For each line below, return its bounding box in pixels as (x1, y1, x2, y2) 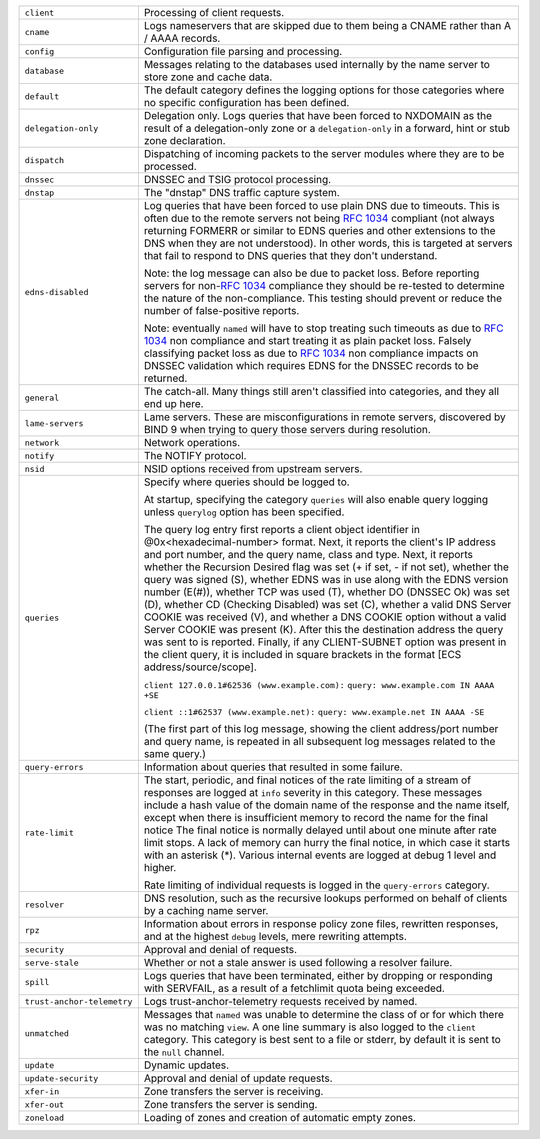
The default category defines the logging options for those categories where (143, 83, 505, 97)
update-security (24, 1073, 99, 1084)
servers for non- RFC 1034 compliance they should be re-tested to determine (143, 279, 505, 292)
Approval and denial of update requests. (143, 1071, 334, 1085)
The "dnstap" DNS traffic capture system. (143, 186, 340, 199)
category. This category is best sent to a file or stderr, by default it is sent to (143, 1033, 502, 1046)
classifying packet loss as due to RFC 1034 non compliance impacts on (143, 346, 479, 360)
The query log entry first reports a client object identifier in (143, 523, 420, 536)
